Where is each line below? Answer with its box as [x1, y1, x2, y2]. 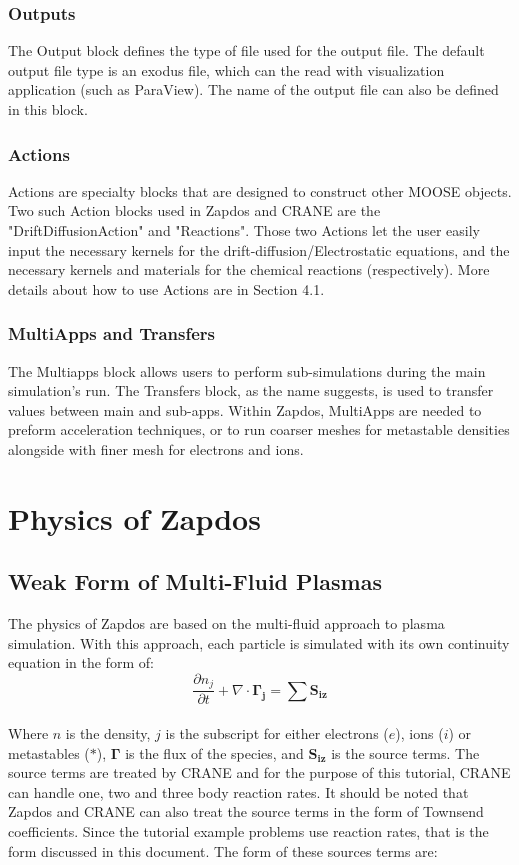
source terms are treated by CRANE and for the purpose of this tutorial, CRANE [8, 762, 511, 783]
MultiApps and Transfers [8, 321, 216, 346]
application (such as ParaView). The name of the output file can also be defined [8, 79, 499, 100]
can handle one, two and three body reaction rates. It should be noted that [8, 781, 469, 802]
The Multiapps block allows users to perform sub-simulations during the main [8, 360, 486, 381]
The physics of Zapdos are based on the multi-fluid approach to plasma [8, 613, 445, 634]
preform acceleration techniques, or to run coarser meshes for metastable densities [8, 419, 510, 440]
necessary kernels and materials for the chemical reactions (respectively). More [8, 259, 490, 280]
